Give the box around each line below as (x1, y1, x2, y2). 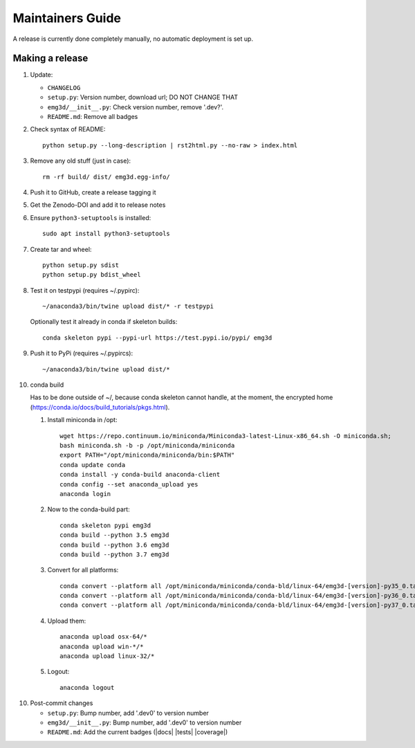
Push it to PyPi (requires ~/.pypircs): (30, 349, 133, 358)
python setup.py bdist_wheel (42, 271, 141, 279)
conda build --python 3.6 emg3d (59, 540, 169, 549)
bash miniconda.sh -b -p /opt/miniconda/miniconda (59, 441, 235, 449)
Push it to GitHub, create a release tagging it (30, 188, 156, 197)
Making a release (12, 53, 89, 64)
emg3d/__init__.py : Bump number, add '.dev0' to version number (47, 718, 242, 727)
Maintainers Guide (12, 10, 121, 26)
